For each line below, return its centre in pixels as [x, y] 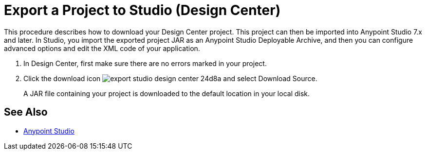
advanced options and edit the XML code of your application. [102, 48]
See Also [26, 112]
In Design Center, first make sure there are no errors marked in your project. [145, 63]
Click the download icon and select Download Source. [170, 78]
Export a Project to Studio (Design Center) [142, 10]
